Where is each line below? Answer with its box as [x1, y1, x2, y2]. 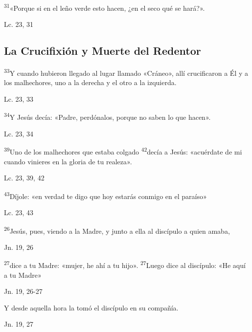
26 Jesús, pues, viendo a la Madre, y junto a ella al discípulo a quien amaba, [4, 224, 230, 236]
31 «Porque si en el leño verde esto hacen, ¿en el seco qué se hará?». [4, 1, 205, 13]
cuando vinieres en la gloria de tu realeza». [4, 156, 132, 166]
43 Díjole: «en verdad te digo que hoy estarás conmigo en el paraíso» [4, 189, 207, 201]
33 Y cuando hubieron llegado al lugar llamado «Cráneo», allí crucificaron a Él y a [4, 66, 249, 78]
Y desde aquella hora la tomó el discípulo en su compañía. [4, 302, 179, 312]
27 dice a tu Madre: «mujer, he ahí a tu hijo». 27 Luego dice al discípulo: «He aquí [4, 259, 246, 270]
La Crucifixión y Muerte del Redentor [4, 43, 201, 58]
